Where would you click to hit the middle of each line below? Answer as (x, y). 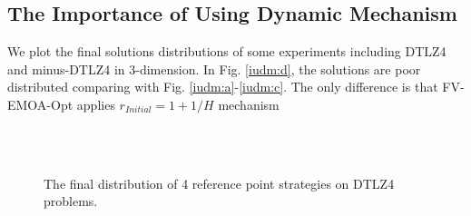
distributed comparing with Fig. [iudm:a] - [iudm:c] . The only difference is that (223, 87)
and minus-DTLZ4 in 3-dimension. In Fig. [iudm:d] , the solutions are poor (214, 69)
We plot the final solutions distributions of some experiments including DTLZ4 (227, 51)
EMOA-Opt (40, 104)
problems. (71, 201)
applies (96, 104)
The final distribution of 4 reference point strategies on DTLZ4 (219, 183)
